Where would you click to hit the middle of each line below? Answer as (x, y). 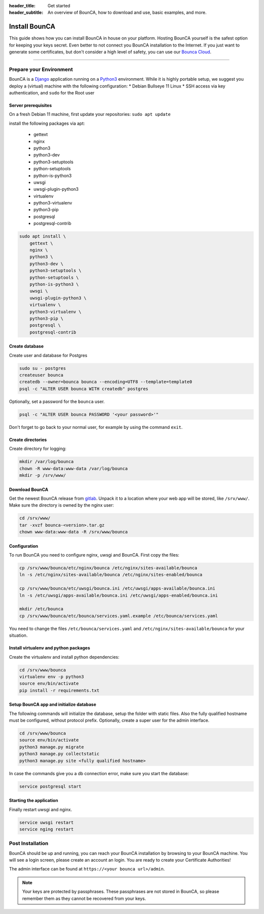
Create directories (28, 440)
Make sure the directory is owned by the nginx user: (62, 505)
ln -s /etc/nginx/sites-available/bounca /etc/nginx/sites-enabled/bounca (111, 575)
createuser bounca (41, 375)
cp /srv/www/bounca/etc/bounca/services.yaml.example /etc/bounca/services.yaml (119, 616)
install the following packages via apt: (47, 123)
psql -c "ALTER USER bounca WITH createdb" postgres (84, 389)
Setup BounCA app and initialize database (53, 705)
